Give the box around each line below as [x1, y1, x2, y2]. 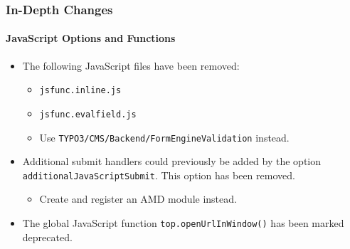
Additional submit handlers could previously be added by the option [22, 154, 322, 169]
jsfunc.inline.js [39, 85, 122, 96]
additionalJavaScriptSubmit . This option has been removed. [22, 167, 295, 182]
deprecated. [22, 229, 73, 244]
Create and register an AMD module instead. [39, 191, 237, 206]
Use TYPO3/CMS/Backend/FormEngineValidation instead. [39, 129, 290, 144]
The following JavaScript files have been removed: [22, 58, 240, 73]
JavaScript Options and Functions [6, 31, 176, 46]
